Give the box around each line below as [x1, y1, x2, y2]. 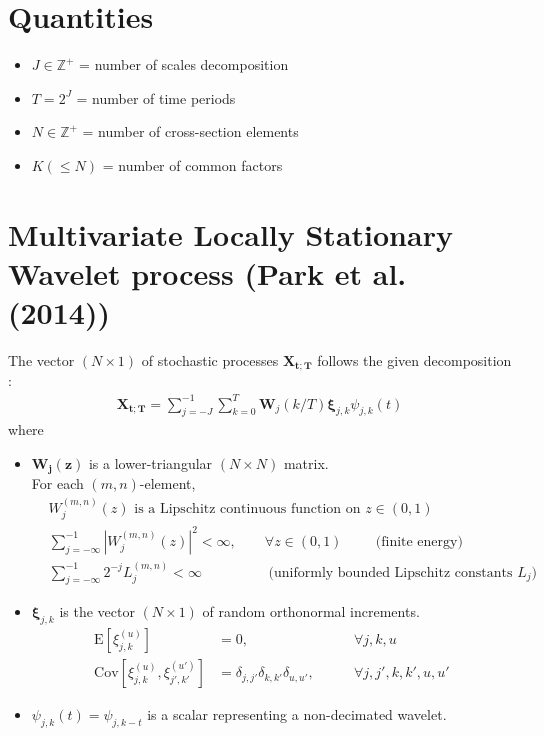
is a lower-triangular [88, 452, 213, 473]
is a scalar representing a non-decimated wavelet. [147, 704, 447, 725]
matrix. [283, 452, 329, 473]
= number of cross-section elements [82, 121, 299, 142]
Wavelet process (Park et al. [8, 252, 407, 293]
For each [31, 473, 84, 494]
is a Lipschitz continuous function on [134, 501, 361, 516]
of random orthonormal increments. [202, 601, 420, 622]
